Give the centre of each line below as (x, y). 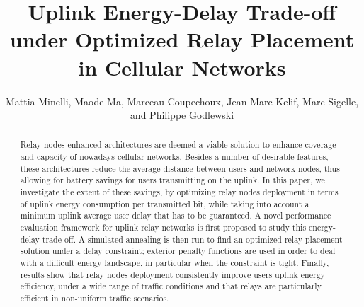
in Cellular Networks (182, 67)
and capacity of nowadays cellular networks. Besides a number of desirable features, (174, 157)
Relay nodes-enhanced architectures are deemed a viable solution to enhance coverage (178, 145)
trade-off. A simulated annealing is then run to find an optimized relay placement (192, 239)
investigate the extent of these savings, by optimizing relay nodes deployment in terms (179, 192)
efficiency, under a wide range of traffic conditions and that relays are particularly (171, 286)
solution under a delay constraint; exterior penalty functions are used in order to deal (178, 251)
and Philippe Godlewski (182, 115)
